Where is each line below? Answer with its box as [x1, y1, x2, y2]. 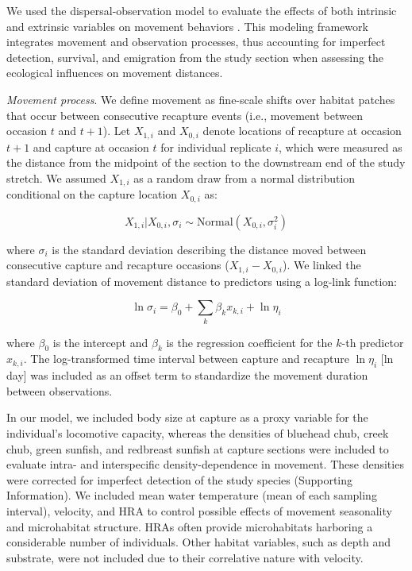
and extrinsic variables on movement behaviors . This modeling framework [6, 17, 368, 34]
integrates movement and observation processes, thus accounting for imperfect [6, 33, 386, 50]
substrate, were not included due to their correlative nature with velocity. [6, 549, 364, 565]
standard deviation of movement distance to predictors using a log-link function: [6, 272, 398, 289]
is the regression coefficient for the [166, 334, 333, 350]
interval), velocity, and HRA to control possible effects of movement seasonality [6, 503, 392, 519]
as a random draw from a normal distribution [133, 169, 356, 186]
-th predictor [341, 334, 404, 350]
